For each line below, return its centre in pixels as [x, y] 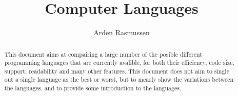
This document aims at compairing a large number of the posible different [103, 54]
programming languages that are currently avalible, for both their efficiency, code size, [119, 63]
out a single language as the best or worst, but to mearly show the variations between [119, 79]
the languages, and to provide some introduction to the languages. [93, 88]
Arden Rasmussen [122, 32]
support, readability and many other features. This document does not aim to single [117, 71]
